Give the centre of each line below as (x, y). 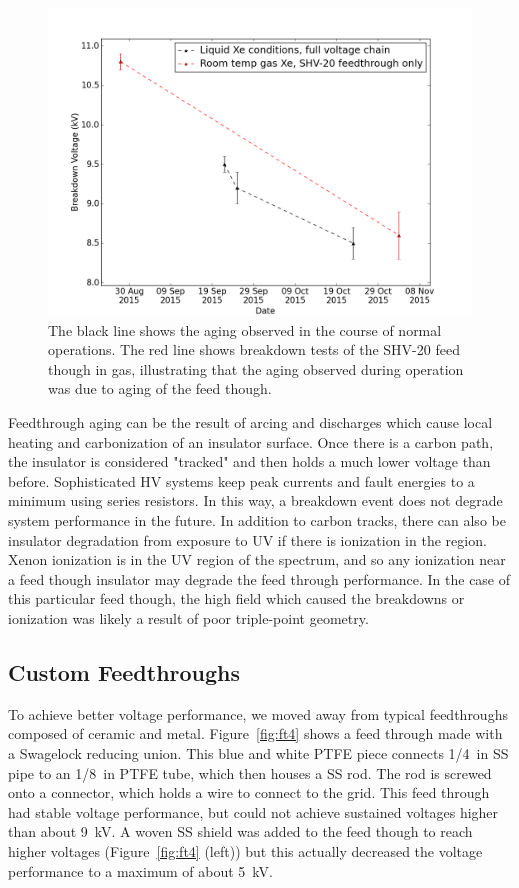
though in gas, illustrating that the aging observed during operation (256, 368)
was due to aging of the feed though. (160, 388)
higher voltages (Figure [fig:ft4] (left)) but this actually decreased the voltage (245, 850)
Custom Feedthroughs (124, 671)
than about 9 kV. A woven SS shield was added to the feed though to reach (240, 831)
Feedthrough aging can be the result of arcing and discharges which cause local (250, 422)
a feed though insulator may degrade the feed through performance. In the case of (259, 578)
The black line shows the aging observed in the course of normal (245, 329)
